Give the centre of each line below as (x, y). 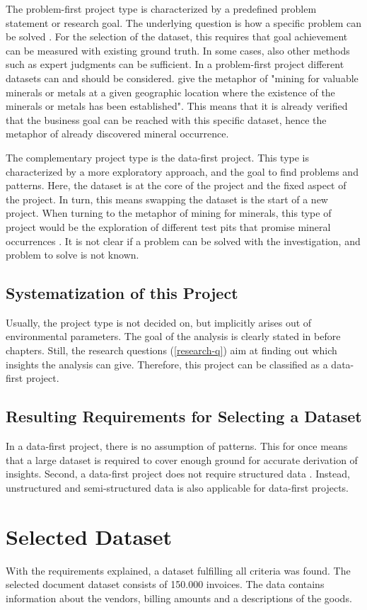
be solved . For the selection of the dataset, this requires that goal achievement (177, 36)
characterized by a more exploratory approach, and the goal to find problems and (182, 171)
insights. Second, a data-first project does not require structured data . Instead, (178, 474)
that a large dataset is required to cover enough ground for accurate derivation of (182, 459)
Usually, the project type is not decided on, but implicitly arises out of (159, 322)
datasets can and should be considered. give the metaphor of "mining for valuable (182, 78)
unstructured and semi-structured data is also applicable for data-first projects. (177, 487)
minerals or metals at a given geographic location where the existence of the (170, 92)
